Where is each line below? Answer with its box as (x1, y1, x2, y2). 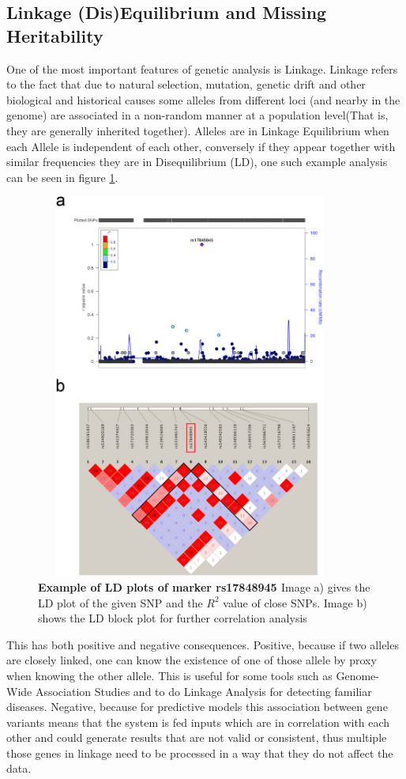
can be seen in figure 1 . (6, 168, 118, 185)
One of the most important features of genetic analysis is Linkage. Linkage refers (6, 60, 398, 77)
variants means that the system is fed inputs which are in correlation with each (6, 713, 390, 730)
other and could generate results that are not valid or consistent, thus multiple (6, 729, 387, 746)
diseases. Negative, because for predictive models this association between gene (6, 698, 388, 715)
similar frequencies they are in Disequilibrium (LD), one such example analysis (6, 153, 388, 170)
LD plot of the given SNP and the (38, 594, 203, 611)
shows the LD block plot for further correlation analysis (38, 610, 307, 626)
